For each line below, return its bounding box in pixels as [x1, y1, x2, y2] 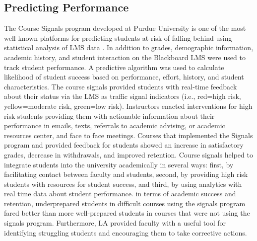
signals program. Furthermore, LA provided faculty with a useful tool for [4, 218, 226, 228]
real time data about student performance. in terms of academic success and [4, 188, 236, 199]
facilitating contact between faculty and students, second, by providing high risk [4, 169, 248, 179]
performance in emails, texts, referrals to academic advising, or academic [4, 120, 225, 131]
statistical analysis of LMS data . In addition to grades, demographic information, [4, 42, 254, 53]
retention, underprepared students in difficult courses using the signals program [4, 198, 246, 208]
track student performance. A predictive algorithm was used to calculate [4, 62, 224, 72]
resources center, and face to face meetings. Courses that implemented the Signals [4, 130, 253, 140]
